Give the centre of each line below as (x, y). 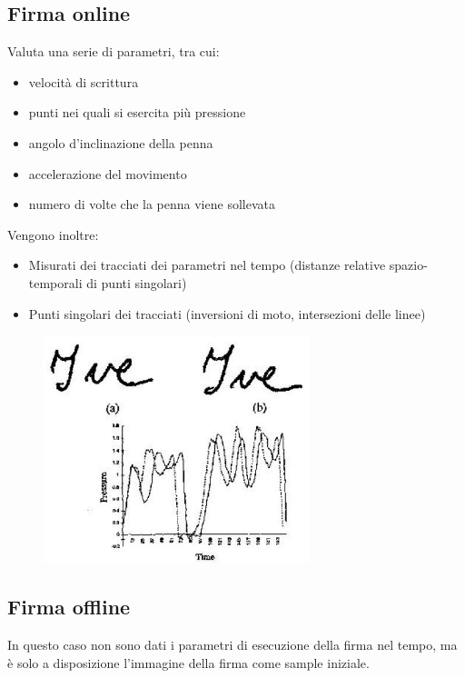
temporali (55, 282)
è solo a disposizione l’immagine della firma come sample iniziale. (188, 662)
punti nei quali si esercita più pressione (137, 112)
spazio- (408, 265)
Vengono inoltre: (53, 234)
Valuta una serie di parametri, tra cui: (114, 51)
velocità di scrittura (84, 81)
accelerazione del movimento (108, 173)
